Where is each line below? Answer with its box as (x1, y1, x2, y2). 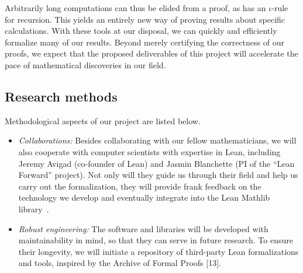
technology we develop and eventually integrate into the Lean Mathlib (18, 191, 270, 204)
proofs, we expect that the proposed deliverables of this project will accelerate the (5, 47, 298, 60)
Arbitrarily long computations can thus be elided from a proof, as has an (5, 2, 266, 13)
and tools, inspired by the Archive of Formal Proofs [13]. (18, 257, 221, 269)
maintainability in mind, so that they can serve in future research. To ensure (18, 234, 293, 246)
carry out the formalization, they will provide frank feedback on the (18, 180, 261, 192)
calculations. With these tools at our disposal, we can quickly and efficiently (5, 24, 277, 37)
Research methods (5, 87, 118, 105)
